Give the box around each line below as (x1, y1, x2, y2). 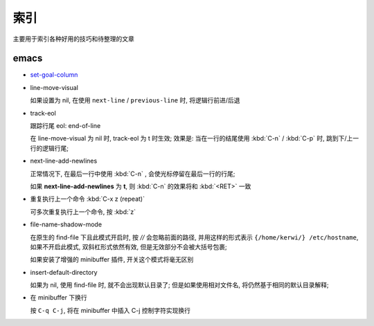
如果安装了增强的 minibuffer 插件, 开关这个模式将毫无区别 (30, 255, 194, 264)
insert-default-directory (30, 268, 98, 276)
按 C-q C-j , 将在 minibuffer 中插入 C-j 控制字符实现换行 (30, 306, 190, 314)
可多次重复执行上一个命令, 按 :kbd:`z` (30, 208, 136, 216)
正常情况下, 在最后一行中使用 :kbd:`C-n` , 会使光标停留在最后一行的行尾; (30, 170, 235, 178)
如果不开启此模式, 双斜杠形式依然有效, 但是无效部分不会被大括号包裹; (30, 242, 228, 251)
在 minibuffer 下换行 (30, 293, 87, 302)
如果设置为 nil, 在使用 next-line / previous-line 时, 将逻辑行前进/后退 (30, 96, 240, 105)
